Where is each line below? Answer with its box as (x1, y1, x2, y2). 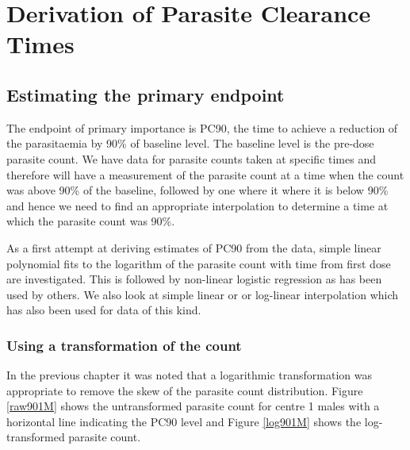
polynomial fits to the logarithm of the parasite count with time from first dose (6, 255, 391, 271)
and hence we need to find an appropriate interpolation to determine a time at (6, 197, 389, 213)
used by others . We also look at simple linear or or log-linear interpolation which (6, 286, 399, 302)
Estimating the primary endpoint (6, 82, 285, 106)
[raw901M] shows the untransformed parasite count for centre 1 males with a (6, 398, 380, 414)
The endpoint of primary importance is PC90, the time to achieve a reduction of (6, 119, 398, 136)
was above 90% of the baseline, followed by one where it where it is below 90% (6, 182, 389, 198)
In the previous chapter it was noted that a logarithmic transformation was (6, 367, 372, 383)
